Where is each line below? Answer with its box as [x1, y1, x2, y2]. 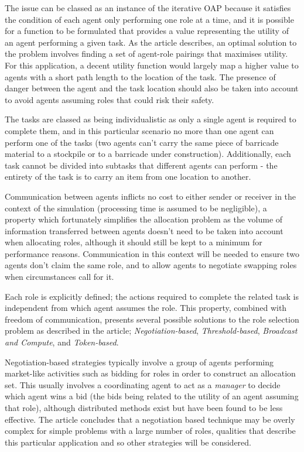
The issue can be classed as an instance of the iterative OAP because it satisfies [5, 2, 291, 13]
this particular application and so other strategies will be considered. [5, 436, 251, 448]
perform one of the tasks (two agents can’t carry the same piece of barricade [5, 136, 279, 148]
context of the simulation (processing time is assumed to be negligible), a [5, 201, 267, 214]
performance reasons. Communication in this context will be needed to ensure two [5, 247, 299, 259]
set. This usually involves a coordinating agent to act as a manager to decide [5, 378, 281, 391]
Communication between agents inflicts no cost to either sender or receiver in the [5, 190, 296, 202]
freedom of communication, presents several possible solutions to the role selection [5, 313, 299, 325]
